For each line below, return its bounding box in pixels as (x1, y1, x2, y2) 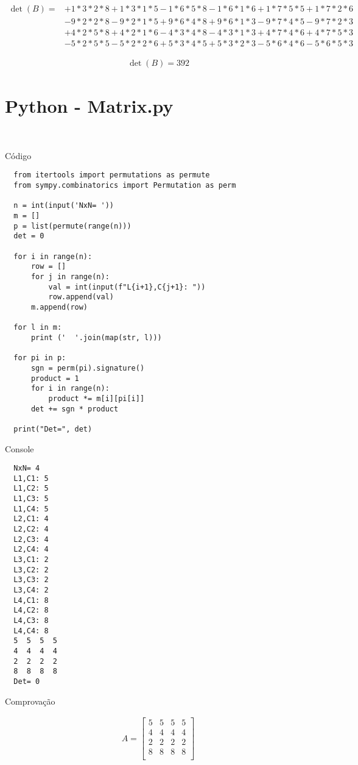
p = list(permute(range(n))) (13, 221, 132, 230)
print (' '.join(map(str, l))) (30, 333, 162, 342)
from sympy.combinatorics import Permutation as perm (13, 181, 236, 190)
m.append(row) (30, 303, 88, 311)
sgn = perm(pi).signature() (30, 363, 145, 372)
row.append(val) (48, 293, 114, 302)
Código (5, 149, 32, 162)
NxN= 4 (13, 464, 40, 473)
